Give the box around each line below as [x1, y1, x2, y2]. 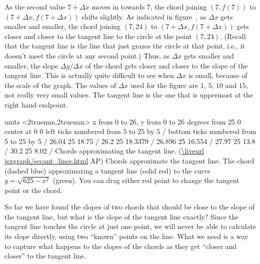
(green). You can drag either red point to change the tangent [52, 175, 239, 185]
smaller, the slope [4, 60, 58, 70]
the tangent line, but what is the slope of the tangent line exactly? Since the [4, 211, 238, 221]
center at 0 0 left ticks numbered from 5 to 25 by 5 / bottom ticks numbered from [4, 126, 256, 136]
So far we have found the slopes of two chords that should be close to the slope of [4, 201, 254, 212]
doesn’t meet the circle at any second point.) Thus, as [4, 50, 170, 60]
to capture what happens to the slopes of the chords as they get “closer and [4, 240, 237, 251]
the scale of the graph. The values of [4, 79, 116, 90]
